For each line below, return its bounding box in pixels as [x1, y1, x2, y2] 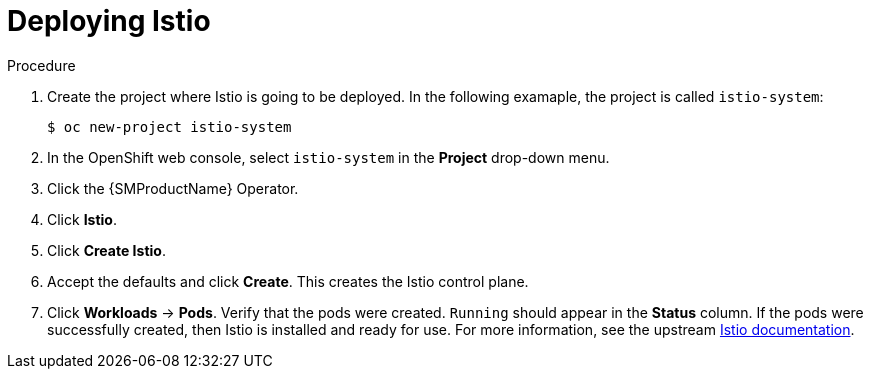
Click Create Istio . [47, 241, 166, 259]
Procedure [7, 56, 76, 74]
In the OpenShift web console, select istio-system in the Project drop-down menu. [47, 148, 610, 166]
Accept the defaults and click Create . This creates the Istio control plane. [47, 272, 529, 290]
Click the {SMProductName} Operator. [47, 179, 299, 197]
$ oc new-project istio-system [47, 118, 292, 135]
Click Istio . [47, 210, 117, 228]
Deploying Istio [7, 4, 211, 38]
